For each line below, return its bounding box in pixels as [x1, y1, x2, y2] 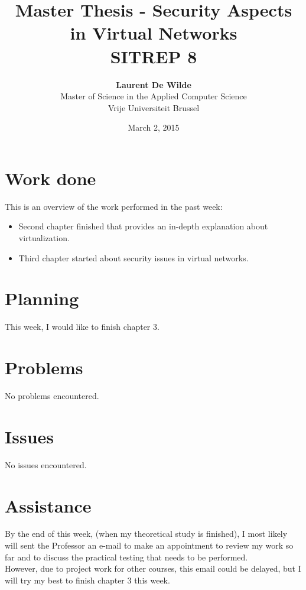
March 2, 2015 [128, 121, 180, 134]
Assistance [5, 493, 92, 517]
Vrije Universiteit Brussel [108, 101, 200, 114]
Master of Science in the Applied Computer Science [60, 90, 247, 102]
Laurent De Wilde [116, 78, 191, 90]
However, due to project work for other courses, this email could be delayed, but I [5, 562, 301, 575]
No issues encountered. [5, 458, 87, 471]
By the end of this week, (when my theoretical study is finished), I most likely [5, 527, 288, 540]
